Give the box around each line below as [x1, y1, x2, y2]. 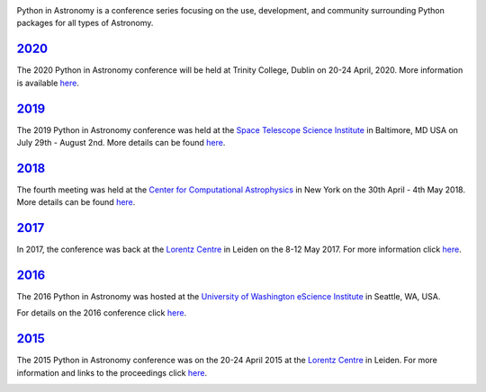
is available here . [16, 77, 80, 88]
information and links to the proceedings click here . [16, 367, 208, 378]
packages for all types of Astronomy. [16, 18, 154, 29]
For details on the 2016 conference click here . [16, 307, 187, 318]
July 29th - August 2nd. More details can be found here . [16, 137, 226, 147]
